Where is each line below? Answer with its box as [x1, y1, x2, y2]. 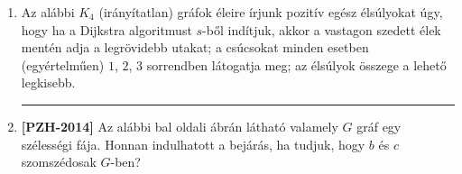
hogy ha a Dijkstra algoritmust [21, 20, 192, 39]
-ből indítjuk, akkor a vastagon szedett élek [202, 20, 441, 39]
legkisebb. [21, 73, 76, 92]
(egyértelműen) [21, 55, 105, 74]
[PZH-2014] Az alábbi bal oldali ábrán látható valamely [21, 116, 338, 135]
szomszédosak [21, 152, 97, 171]
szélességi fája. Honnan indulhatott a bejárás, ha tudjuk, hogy [21, 134, 365, 153]
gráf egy [356, 116, 402, 135]
